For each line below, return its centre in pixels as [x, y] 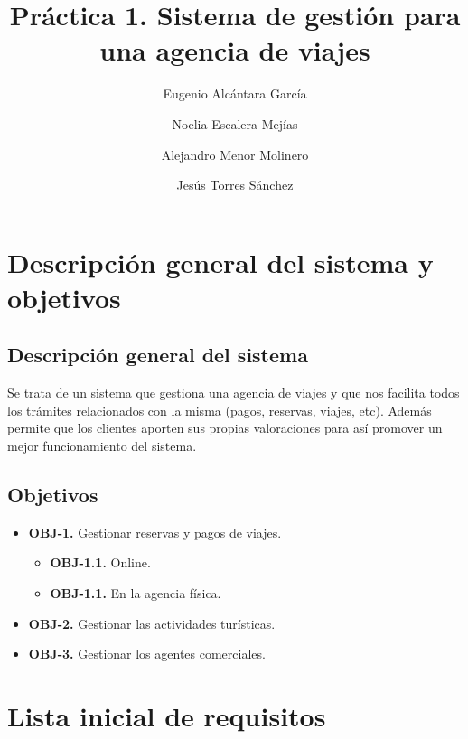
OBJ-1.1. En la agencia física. [136, 593]
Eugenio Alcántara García [235, 94]
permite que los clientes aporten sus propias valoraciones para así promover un [225, 428]
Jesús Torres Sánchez [235, 185]
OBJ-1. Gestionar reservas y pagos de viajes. [155, 532]
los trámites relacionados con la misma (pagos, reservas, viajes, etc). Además [220, 410]
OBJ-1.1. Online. [100, 562]
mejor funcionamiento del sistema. [102, 446]
